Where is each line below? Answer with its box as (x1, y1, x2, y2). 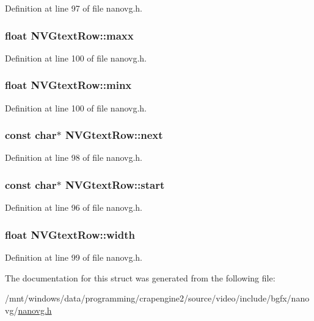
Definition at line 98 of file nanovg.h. (5, 151, 143, 164)
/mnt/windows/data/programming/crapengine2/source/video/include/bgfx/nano (5, 292, 310, 305)
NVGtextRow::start (65, 177, 165, 192)
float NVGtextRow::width (5, 227, 136, 242)
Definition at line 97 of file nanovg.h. (5, 2, 143, 14)
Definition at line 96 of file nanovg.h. (5, 201, 143, 214)
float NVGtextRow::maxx (5, 27, 134, 43)
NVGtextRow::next (65, 127, 163, 143)
